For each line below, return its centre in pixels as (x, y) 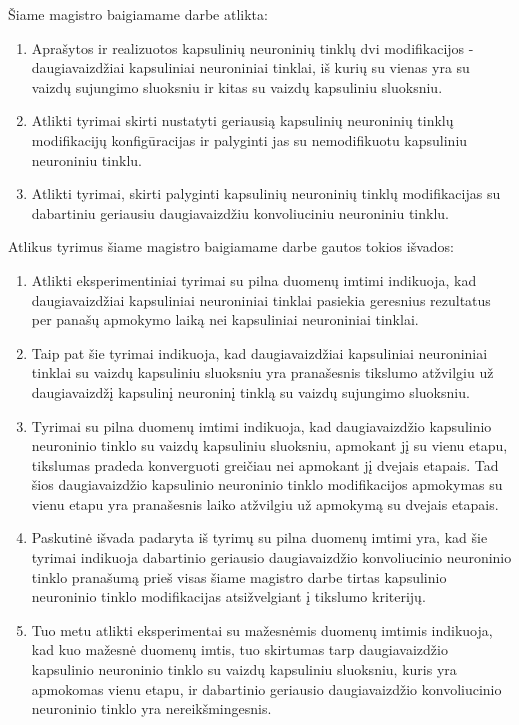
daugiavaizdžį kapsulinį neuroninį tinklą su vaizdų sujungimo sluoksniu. (250, 391)
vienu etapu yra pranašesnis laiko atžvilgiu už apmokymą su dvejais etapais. (265, 503)
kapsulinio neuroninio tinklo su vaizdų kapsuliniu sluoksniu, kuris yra (244, 669)
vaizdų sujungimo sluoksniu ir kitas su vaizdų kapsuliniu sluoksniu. (237, 86)
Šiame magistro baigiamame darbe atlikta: (138, 14)
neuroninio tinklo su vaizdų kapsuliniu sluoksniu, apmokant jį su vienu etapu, (269, 445)
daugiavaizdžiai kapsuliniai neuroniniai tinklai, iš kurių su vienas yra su (250, 67)
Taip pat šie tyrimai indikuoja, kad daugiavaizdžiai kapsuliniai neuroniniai (259, 352)
